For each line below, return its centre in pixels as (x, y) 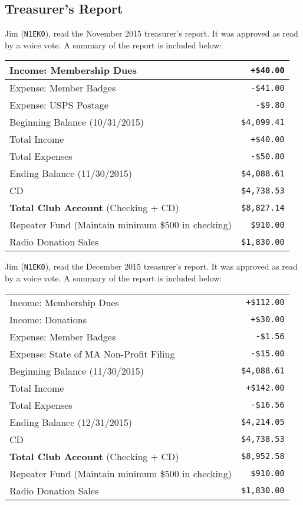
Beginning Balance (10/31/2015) (77, 122)
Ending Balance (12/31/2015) (71, 422)
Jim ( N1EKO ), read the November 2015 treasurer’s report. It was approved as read (151, 33)
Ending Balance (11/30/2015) (71, 173)
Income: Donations (48, 319)
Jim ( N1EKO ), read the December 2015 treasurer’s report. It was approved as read (151, 266)
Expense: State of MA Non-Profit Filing (92, 353)
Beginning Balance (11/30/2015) (77, 370)
